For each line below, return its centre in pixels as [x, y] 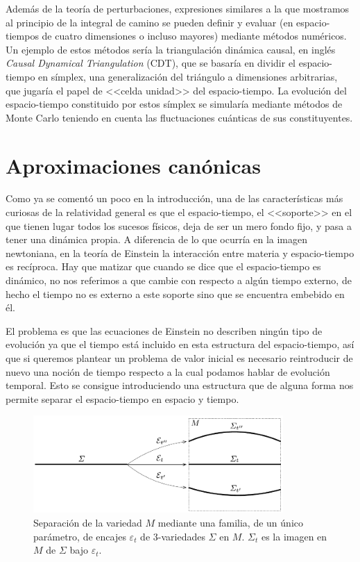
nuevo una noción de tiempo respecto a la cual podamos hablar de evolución [168, 371]
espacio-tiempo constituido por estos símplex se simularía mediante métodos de [174, 104]
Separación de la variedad [88, 522]
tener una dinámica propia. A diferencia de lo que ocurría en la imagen [156, 239]
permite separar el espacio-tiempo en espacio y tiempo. [122, 398]
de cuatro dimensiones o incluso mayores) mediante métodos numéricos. [194, 36]
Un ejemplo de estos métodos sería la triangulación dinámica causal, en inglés [171, 49]
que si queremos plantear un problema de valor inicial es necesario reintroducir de [179, 358]
